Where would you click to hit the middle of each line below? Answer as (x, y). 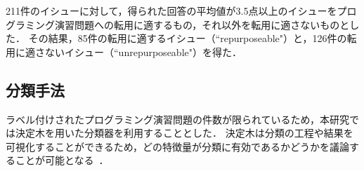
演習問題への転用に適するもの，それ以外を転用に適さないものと (202, 24)
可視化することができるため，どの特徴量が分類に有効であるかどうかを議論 (177, 146)
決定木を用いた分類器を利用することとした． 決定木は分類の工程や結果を (184, 133)
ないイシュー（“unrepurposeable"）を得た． (143, 52)
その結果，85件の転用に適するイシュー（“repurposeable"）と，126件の (188, 38)
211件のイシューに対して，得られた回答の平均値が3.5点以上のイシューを (171, 11)
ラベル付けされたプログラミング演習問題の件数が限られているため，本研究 (177, 119)
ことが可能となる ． (62, 160)
